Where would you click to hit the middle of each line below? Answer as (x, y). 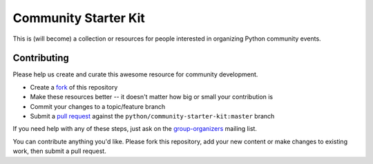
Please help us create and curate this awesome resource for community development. (135, 74)
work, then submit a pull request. (59, 151)
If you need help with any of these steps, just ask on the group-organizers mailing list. (135, 129)
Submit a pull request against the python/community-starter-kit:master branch (152, 116)
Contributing (41, 58)
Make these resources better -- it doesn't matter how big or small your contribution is (152, 97)
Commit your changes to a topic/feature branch (98, 106)
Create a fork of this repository (74, 87)
